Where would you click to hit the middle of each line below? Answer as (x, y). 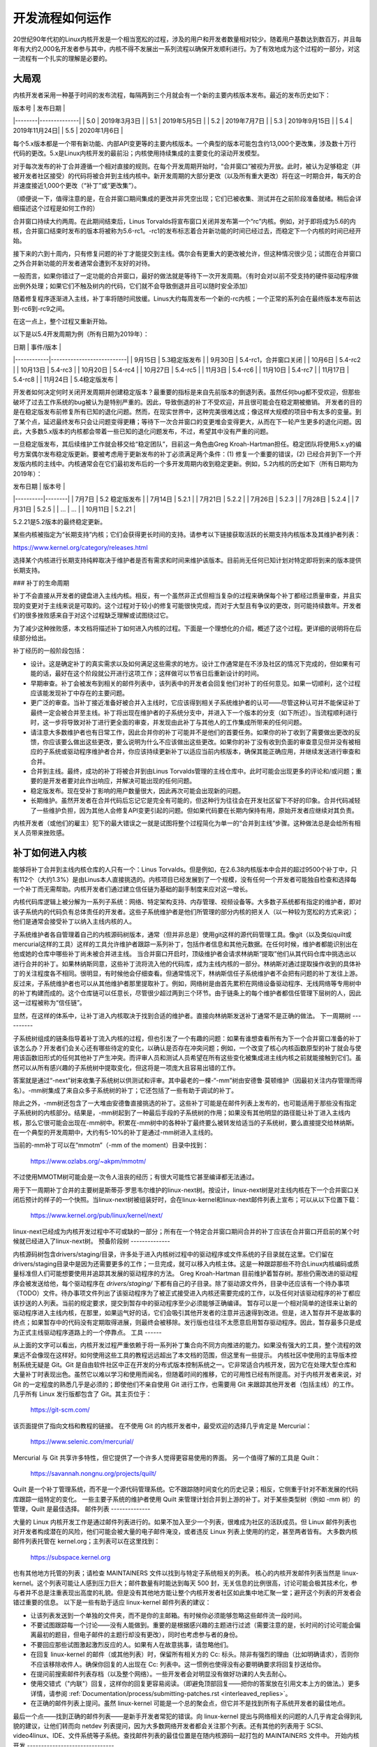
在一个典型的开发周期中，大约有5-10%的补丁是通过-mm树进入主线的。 (114, 1133)
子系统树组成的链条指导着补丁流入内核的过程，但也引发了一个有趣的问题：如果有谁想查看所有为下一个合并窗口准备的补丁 (187, 1038)
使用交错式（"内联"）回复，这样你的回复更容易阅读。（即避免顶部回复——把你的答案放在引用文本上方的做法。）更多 (195, 1683)
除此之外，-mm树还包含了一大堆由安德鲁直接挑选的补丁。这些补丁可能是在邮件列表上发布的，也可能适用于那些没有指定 (185, 1103)
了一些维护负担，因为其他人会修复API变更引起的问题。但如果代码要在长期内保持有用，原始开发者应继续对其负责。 (194, 810)
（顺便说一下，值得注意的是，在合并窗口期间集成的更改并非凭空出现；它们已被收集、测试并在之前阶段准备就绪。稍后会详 (187, 198)
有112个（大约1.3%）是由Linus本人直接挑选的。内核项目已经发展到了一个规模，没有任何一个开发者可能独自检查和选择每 (185, 879)
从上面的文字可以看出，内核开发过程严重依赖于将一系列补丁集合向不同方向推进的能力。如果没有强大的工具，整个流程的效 (187, 1345)
